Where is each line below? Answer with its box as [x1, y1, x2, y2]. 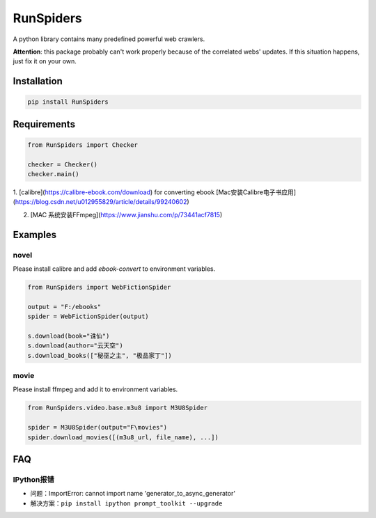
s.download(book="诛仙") [27, 331, 110, 340]
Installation [13, 75, 63, 87]
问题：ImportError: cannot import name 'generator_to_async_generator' [30, 489, 236, 498]
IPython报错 [13, 475, 55, 484]
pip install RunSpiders [27, 98, 109, 106]
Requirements [13, 118, 76, 130]
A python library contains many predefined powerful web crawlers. [13, 35, 205, 43]
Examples [13, 228, 57, 240]
